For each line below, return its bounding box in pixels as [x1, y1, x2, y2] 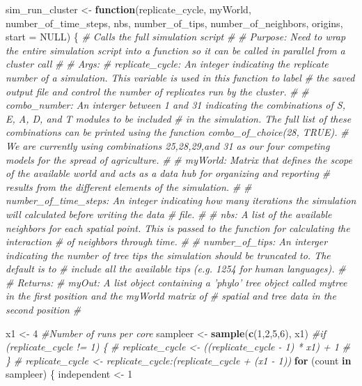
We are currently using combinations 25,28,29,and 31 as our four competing [6, 138, 330, 153]
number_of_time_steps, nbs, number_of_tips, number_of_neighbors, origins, [6, 15, 343, 30]
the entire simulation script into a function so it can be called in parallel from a [6, 43, 345, 57]
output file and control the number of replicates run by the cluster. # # [6, 84, 309, 98]
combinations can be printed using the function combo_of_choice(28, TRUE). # [6, 125, 349, 139]
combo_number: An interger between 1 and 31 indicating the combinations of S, [6, 98, 345, 112]
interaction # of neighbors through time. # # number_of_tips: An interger [6, 234, 328, 249]
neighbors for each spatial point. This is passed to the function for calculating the [6, 220, 350, 235]
